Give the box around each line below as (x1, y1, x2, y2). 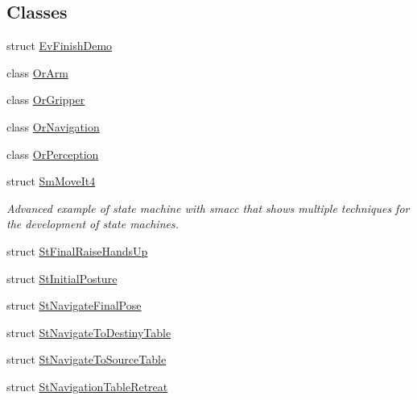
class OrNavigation (6, 118, 100, 135)
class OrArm (6, 64, 68, 81)
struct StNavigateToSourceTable (6, 351, 167, 368)
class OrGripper (6, 91, 85, 108)
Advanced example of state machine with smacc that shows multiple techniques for (6, 199, 410, 216)
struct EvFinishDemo (6, 37, 113, 54)
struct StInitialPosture (6, 269, 118, 286)
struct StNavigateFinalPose (6, 297, 142, 314)
